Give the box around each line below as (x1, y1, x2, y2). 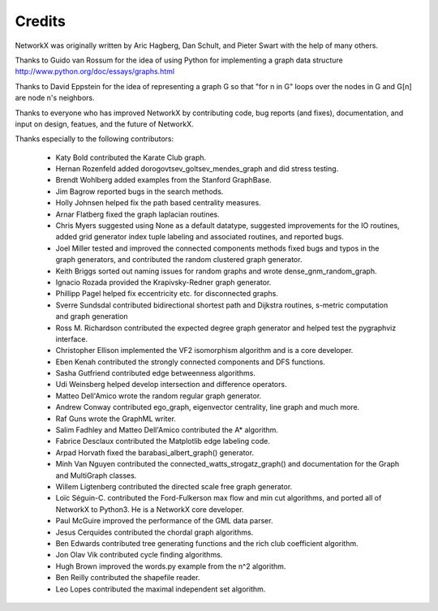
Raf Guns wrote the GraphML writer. (55, 414, 176, 424)
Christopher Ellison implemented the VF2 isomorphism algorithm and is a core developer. (55, 346, 354, 355)
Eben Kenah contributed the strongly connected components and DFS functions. (55, 357, 326, 367)
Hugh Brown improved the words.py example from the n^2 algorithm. (55, 561, 286, 571)
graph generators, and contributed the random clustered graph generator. (55, 255, 303, 265)
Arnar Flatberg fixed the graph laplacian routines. (55, 209, 220, 219)
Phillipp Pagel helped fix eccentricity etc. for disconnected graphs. (55, 289, 279, 299)
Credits (15, 12, 67, 30)
